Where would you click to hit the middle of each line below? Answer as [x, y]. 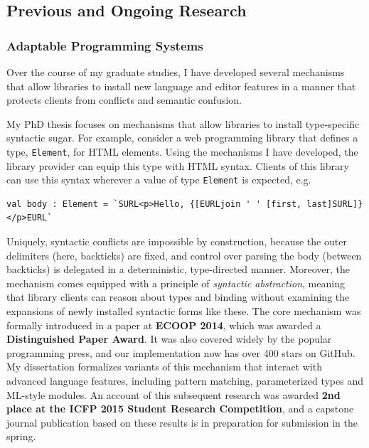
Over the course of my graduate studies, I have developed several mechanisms [176, 72]
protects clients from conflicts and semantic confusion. [124, 100]
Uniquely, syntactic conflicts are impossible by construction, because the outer [177, 241]
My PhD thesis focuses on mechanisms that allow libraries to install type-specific [183, 123]
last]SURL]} [335, 204]
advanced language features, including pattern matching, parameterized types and [185, 380]
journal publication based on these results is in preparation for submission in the [182, 422]
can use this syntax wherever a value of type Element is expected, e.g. [159, 180]
